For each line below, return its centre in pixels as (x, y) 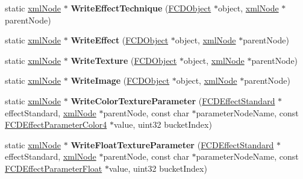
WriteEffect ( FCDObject (120, 40)
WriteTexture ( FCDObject (124, 60)
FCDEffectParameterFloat (54, 168)
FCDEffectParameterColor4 (56, 124)
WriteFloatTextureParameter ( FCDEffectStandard (172, 144)
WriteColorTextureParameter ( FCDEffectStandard (173, 100)
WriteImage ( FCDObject (120, 80)
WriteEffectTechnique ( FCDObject (141, 8)
